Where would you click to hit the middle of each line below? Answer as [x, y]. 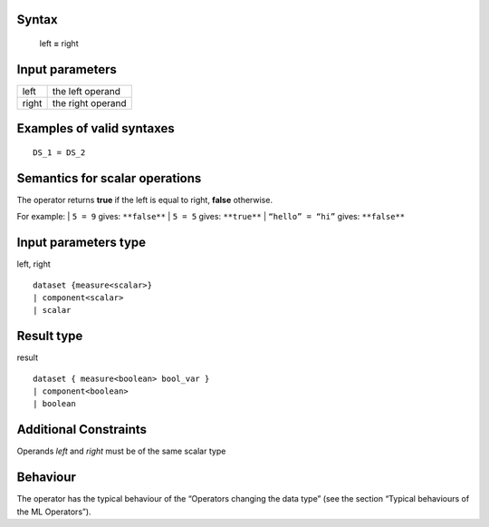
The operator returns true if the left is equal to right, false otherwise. [145, 200]
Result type [50, 336]
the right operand [89, 102]
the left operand [86, 91]
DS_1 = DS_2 [59, 152]
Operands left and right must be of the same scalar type [121, 451]
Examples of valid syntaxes [96, 128]
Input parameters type [81, 243]
